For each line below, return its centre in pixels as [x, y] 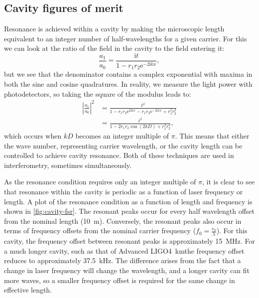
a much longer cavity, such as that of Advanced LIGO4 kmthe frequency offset [124, 250]
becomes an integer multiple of [122, 136]
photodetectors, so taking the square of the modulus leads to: [98, 93]
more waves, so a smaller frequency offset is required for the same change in [120, 280]
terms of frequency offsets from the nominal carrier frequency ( [100, 230]
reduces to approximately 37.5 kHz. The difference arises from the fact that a [123, 260]
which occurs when [33, 136]
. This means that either [212, 136]
